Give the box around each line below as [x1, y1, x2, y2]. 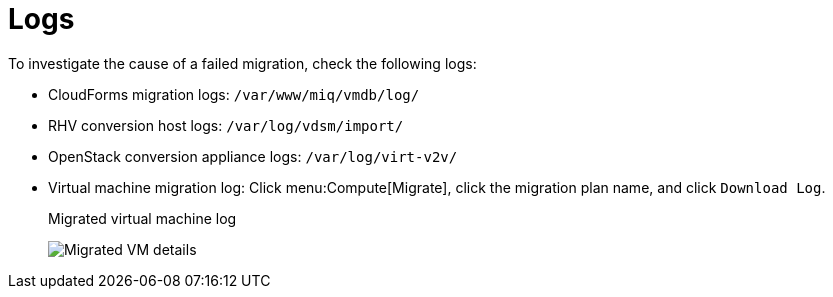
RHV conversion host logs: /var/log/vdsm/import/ [48, 116, 404, 134]
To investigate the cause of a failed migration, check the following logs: [8, 54, 477, 72]
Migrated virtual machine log [48, 209, 237, 227]
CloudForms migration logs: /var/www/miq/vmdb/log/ [48, 85, 420, 103]
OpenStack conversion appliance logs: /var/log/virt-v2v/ [48, 147, 458, 165]
